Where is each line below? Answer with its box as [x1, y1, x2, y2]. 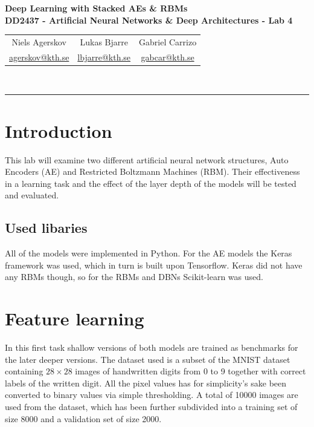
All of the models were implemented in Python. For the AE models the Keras [5, 247, 292, 259]
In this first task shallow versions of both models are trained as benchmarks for [5, 341, 298, 354]
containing [5, 365, 43, 377]
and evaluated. [5, 189, 59, 201]
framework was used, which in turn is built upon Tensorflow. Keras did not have [5, 258, 303, 271]
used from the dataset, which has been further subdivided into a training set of [5, 400, 298, 413]
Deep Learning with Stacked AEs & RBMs [5, 2, 188, 14]
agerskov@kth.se [9, 50, 69, 63]
